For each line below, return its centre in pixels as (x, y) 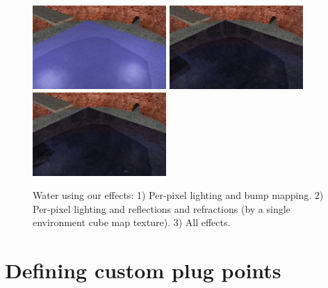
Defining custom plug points (143, 270)
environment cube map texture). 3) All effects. (132, 222)
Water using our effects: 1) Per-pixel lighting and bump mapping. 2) (178, 195)
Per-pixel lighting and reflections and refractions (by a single (162, 208)
